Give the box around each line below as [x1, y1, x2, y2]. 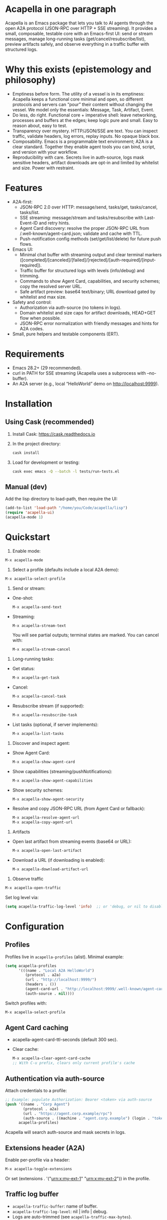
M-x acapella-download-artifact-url [12, 867, 88, 872]
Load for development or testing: [12, 459, 80, 465]
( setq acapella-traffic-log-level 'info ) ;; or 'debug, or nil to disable [5, 904, 166, 909]
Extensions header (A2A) [5, 1143, 85, 1152]
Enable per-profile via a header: [5, 1157, 70, 1163]
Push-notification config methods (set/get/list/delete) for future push [19, 235, 161, 242]
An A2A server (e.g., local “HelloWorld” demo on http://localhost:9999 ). [12, 381, 159, 387]
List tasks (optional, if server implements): [12, 721, 98, 727]
